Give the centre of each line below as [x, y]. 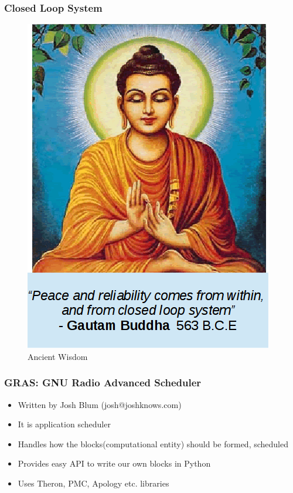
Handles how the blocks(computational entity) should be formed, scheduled [153, 443]
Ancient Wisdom [58, 356]
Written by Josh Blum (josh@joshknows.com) [100, 404]
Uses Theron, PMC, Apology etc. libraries [93, 483]
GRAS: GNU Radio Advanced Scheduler [103, 382]
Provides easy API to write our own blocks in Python [114, 463]
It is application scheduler [64, 424]
